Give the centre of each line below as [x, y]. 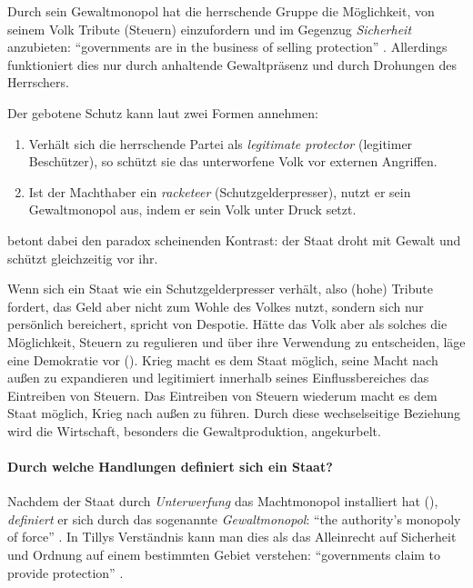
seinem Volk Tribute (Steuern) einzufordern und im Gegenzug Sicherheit [210, 29]
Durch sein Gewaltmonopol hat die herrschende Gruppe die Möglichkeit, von [221, 11]
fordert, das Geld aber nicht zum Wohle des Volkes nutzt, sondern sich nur [216, 306]
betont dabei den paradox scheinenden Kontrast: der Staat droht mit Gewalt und [234, 239]
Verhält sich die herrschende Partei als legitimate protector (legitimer [221, 143]
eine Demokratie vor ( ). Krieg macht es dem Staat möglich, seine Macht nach [223, 359]
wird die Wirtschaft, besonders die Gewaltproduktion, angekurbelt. [194, 430]
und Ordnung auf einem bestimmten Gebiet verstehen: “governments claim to [224, 555]
